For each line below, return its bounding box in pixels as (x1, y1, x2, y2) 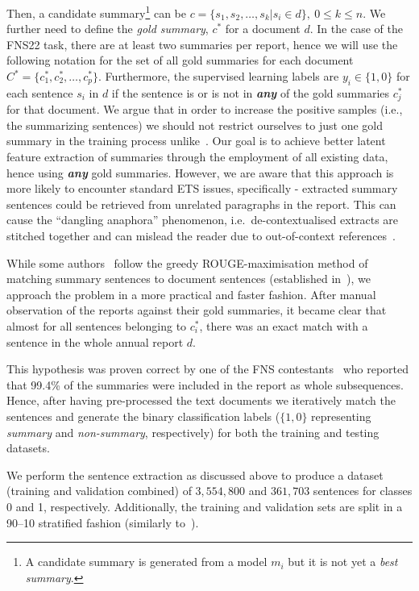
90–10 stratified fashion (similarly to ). (6, 514, 199, 531)
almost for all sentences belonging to (6, 318, 187, 334)
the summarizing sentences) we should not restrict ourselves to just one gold (6, 116, 383, 133)
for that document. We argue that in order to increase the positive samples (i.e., (6, 101, 403, 118)
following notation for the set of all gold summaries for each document (6, 52, 354, 69)
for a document (225, 20, 301, 37)
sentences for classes (313, 482, 413, 499)
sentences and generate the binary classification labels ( (6, 407, 280, 424)
